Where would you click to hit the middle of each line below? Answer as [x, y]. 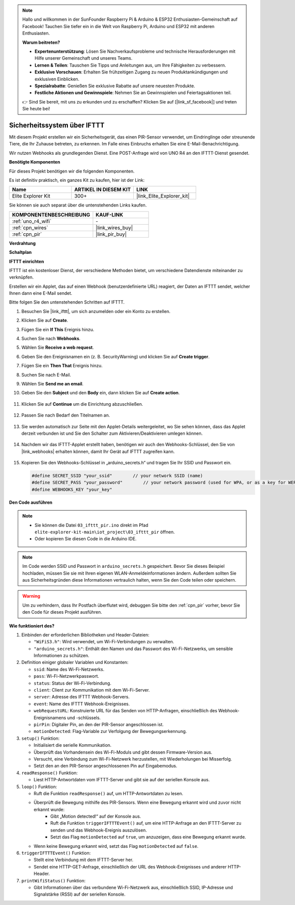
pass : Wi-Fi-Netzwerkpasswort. [66, 676]
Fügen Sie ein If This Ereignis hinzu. [58, 329]
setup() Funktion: [41, 738]
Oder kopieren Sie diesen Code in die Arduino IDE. [86, 539]
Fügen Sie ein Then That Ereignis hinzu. [62, 366]
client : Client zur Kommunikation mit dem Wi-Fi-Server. [92, 690]
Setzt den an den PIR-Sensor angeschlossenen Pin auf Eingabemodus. [105, 766]
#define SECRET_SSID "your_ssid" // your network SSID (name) [117, 476]
